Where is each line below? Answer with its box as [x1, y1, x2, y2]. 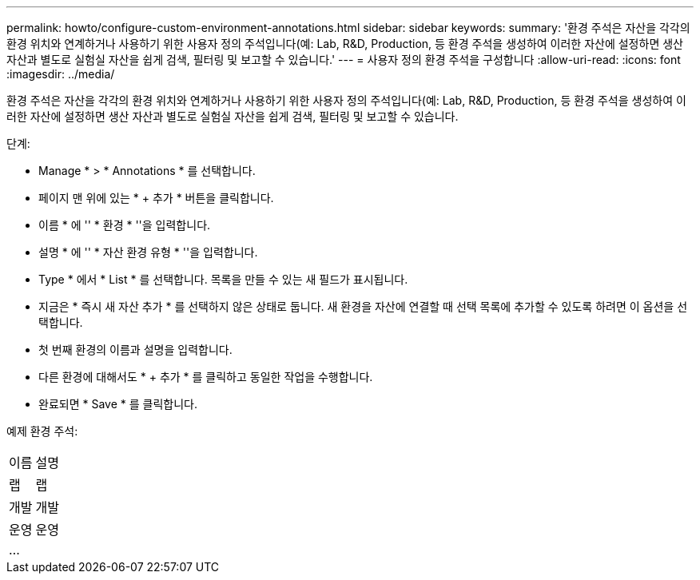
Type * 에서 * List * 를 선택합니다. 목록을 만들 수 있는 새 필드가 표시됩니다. [38, 272, 408, 286]
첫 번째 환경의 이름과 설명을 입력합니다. [38, 343, 233, 356]
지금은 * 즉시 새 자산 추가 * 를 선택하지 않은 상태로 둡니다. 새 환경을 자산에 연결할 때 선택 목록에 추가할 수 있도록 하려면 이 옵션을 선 [38, 300, 688, 313]
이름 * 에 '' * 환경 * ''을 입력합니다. [38, 218, 211, 232]
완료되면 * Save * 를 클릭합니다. [38, 397, 197, 411]
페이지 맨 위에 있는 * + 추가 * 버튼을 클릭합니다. [38, 191, 274, 205]
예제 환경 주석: [6, 424, 78, 438]
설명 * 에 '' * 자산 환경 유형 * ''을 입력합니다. [38, 245, 258, 259]
